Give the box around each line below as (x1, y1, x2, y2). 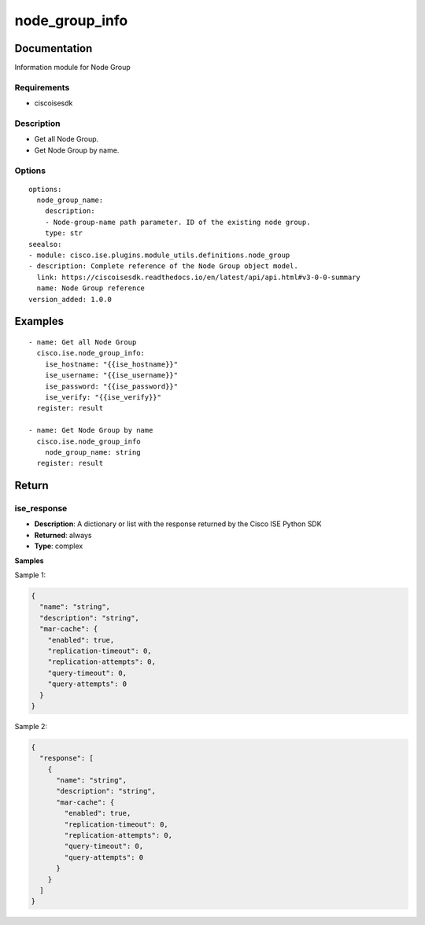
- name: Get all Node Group (28, 338, 137, 346)
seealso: (28, 240, 62, 249)
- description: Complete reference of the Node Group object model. (28, 262, 298, 271)
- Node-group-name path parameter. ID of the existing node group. (44, 217, 311, 227)
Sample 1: (14, 570, 46, 580)
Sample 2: (14, 721, 47, 731)
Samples (14, 555, 44, 566)
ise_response (14, 503, 68, 514)
